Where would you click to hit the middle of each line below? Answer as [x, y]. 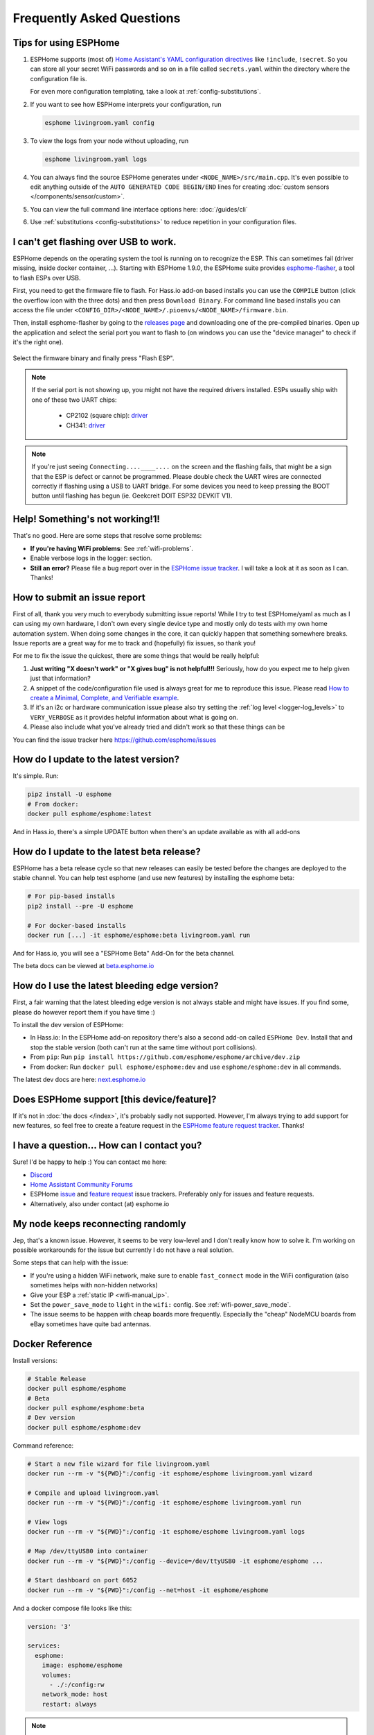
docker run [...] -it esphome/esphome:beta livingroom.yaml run [139, 936]
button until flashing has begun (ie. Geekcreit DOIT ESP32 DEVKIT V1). [132, 496]
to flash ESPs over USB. [47, 278]
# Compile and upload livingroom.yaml [93, 1493]
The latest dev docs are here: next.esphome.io [79, 1080]
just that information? [61, 678]
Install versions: [35, 1360]
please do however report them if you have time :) [84, 1012]
